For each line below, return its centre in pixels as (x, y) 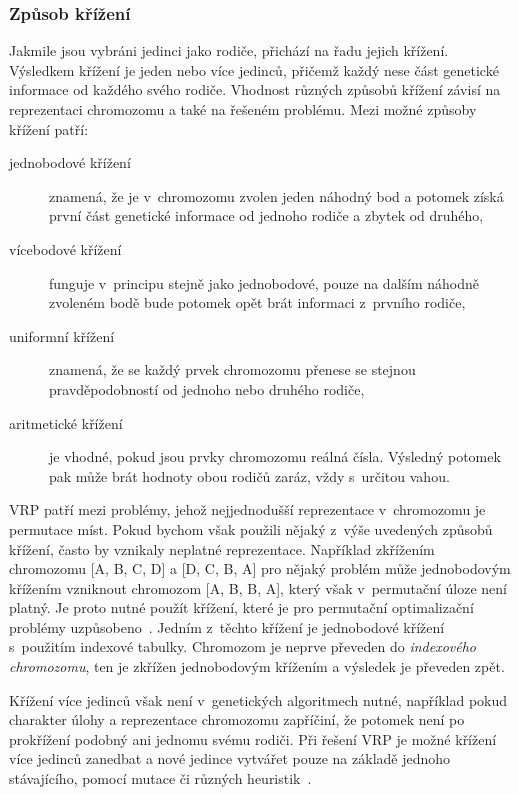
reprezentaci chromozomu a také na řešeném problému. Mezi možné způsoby (243, 109)
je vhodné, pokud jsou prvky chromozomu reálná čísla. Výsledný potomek (275, 456)
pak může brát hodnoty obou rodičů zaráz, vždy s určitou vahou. (249, 475)
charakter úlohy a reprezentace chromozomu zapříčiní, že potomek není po (237, 719)
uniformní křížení (62, 335)
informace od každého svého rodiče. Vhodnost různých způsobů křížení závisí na (255, 89)
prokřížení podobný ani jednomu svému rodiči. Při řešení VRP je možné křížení (253, 738)
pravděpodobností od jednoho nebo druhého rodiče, (207, 388)
